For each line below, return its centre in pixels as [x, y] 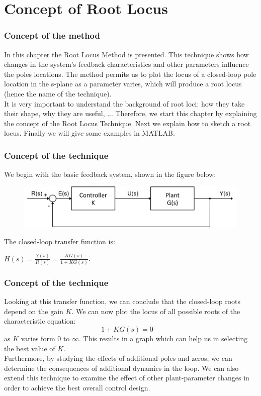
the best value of [30, 348]
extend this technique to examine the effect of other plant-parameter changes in [127, 378]
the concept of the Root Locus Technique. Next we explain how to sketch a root [127, 123]
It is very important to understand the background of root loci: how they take [124, 103]
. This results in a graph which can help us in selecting [163, 338]
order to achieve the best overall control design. [77, 388]
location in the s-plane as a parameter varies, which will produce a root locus [123, 84]
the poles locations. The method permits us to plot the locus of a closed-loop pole [130, 74]
